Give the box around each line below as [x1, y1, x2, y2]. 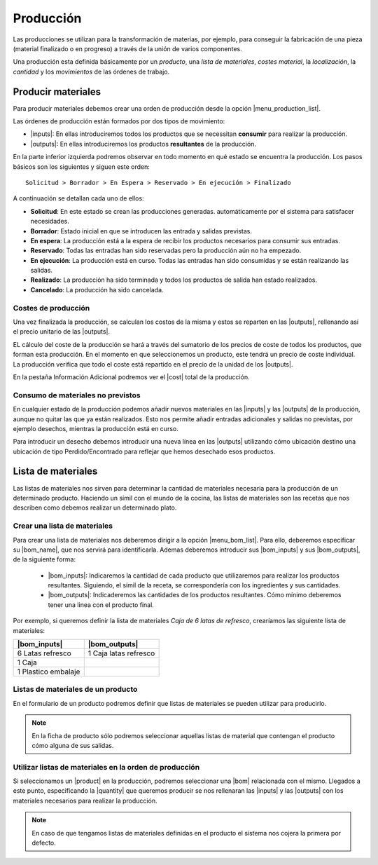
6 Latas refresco [17, 648, 71, 658]
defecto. [31, 838, 56, 847]
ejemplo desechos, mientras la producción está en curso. [13, 424, 178, 433]
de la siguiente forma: [13, 555, 76, 564]
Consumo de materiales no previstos [13, 390, 141, 400]
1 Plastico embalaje [17, 667, 80, 676]
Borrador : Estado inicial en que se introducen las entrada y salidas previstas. [30, 226, 252, 235]
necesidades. [30, 217, 69, 226]
